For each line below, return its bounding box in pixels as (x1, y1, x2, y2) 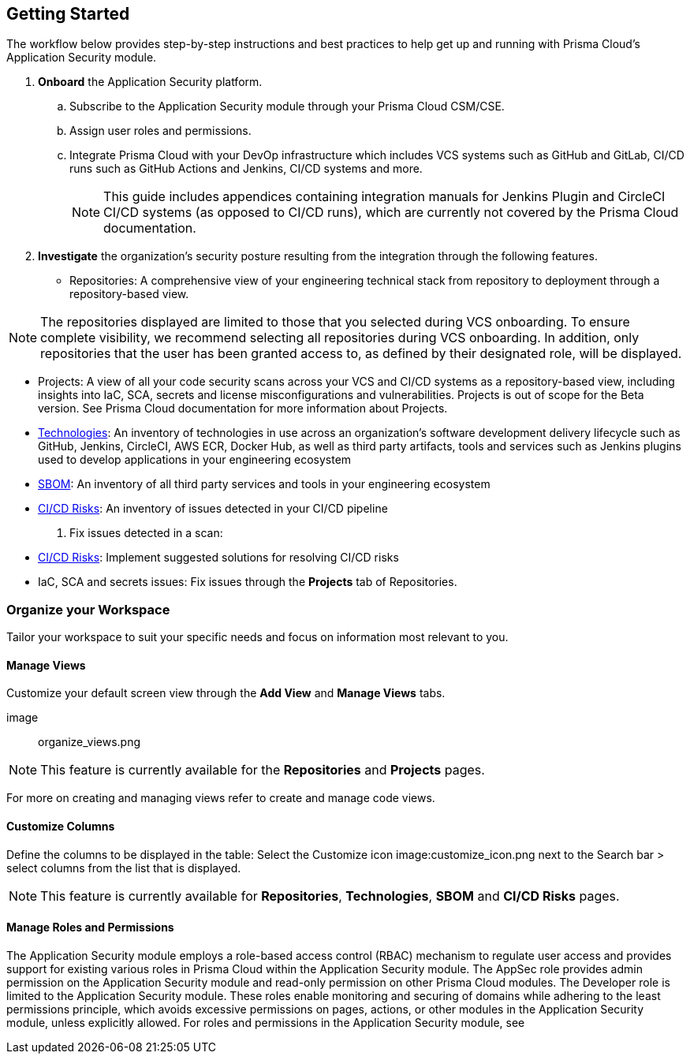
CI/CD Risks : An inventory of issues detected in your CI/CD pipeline (38, 502, 388, 516)
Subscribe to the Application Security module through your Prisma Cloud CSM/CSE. (69, 99, 505, 114)
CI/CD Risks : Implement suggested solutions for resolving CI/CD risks (38, 551, 399, 565)
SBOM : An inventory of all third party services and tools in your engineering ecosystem (38, 477, 490, 491)
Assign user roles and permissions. (69, 124, 252, 138)
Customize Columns (6, 819, 115, 833)
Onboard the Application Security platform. (38, 75, 263, 89)
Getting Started (6, 4, 130, 24)
